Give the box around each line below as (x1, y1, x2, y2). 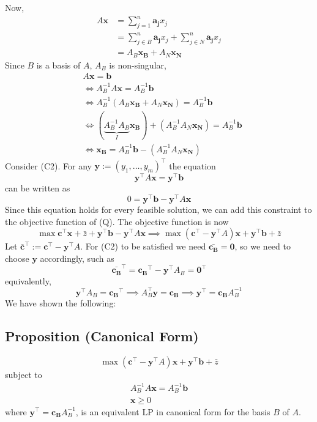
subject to (5, 368, 42, 380)
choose (5, 251, 29, 264)
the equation (169, 159, 216, 172)
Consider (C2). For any (5, 159, 92, 172)
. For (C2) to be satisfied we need (80, 240, 206, 253)
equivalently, (5, 274, 51, 287)
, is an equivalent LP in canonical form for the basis (75, 405, 270, 418)
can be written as (5, 182, 70, 194)
